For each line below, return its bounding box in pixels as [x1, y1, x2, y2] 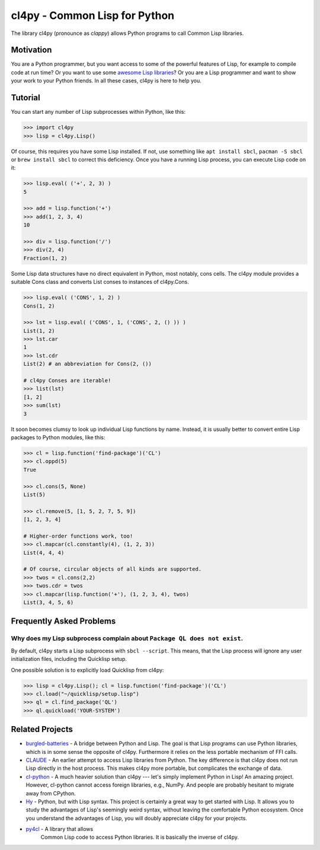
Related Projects [11, 724, 73, 734]
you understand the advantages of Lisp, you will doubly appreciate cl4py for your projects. [25, 814, 247, 822]
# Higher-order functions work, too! [23, 532, 133, 539]
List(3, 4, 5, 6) [23, 599, 74, 606]
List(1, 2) [23, 327, 55, 334]
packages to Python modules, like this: [11, 433, 105, 441]
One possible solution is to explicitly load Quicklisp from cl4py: [11, 666, 164, 673]
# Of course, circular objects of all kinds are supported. [23, 566, 202, 573]
